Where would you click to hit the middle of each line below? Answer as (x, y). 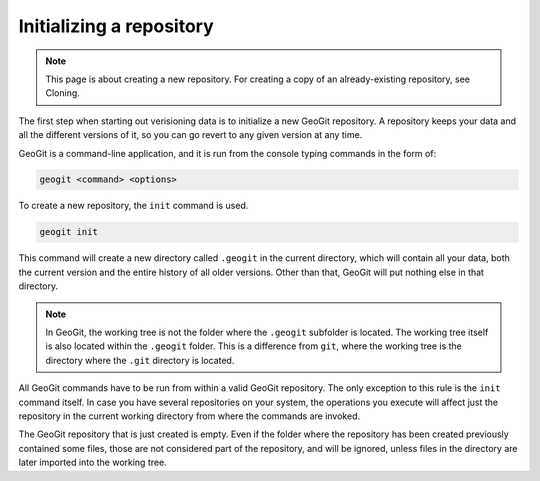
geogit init (69, 232)
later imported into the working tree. (92, 462)
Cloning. (62, 93)
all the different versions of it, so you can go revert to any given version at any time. (190, 135)
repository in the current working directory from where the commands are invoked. (189, 416)
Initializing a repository (116, 26)
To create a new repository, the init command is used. (133, 206)
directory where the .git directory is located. (140, 360)
